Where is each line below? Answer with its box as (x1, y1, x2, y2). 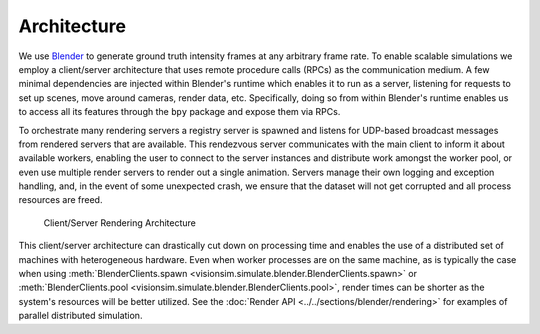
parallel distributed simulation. (18, 310, 143, 322)
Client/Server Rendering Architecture (43, 216, 197, 229)
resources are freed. (18, 194, 103, 206)
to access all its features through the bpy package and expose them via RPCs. (18, 106, 341, 118)
